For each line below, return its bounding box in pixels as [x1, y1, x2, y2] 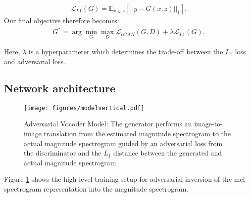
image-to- [194, 118, 223, 129]
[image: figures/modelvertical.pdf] [24, 104, 145, 112]
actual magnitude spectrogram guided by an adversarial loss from [24, 138, 223, 148]
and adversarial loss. [4, 56, 65, 66]
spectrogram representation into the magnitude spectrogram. [4, 183, 189, 194]
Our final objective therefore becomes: [4, 15, 119, 26]
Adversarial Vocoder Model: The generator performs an [24, 118, 192, 129]
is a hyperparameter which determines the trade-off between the [28, 46, 223, 57]
